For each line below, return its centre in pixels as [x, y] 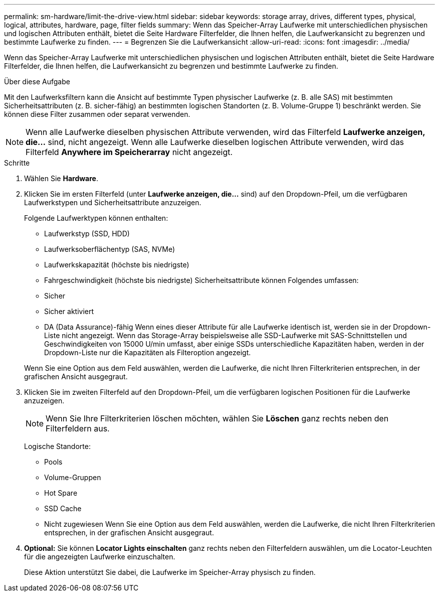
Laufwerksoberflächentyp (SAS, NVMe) [110, 249]
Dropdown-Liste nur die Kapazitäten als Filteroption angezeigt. [148, 352]
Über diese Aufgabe [37, 82]
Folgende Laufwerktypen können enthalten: [96, 218]
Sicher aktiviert [69, 311]
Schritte [17, 163]
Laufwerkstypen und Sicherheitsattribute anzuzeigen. [113, 202]
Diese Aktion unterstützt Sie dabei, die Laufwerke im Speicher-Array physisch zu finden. [170, 572]
